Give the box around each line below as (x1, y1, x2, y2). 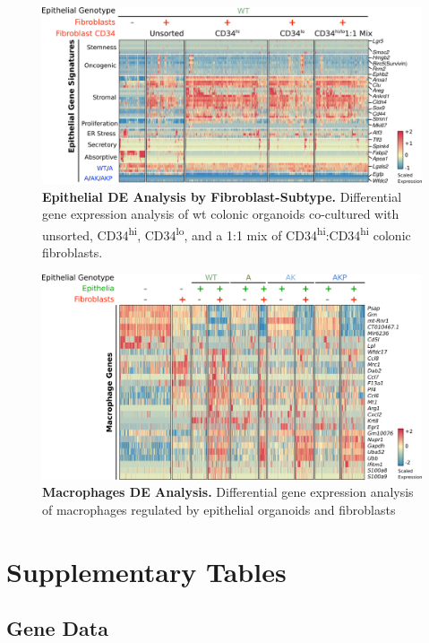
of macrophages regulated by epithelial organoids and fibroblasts (42, 500, 396, 518)
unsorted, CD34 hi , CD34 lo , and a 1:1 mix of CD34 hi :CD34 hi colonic (42, 222, 411, 244)
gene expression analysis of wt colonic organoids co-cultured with (42, 204, 399, 223)
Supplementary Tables (6, 552, 287, 589)
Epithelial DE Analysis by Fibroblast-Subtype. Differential (42, 187, 402, 205)
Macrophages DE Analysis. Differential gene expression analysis (42, 482, 414, 501)
